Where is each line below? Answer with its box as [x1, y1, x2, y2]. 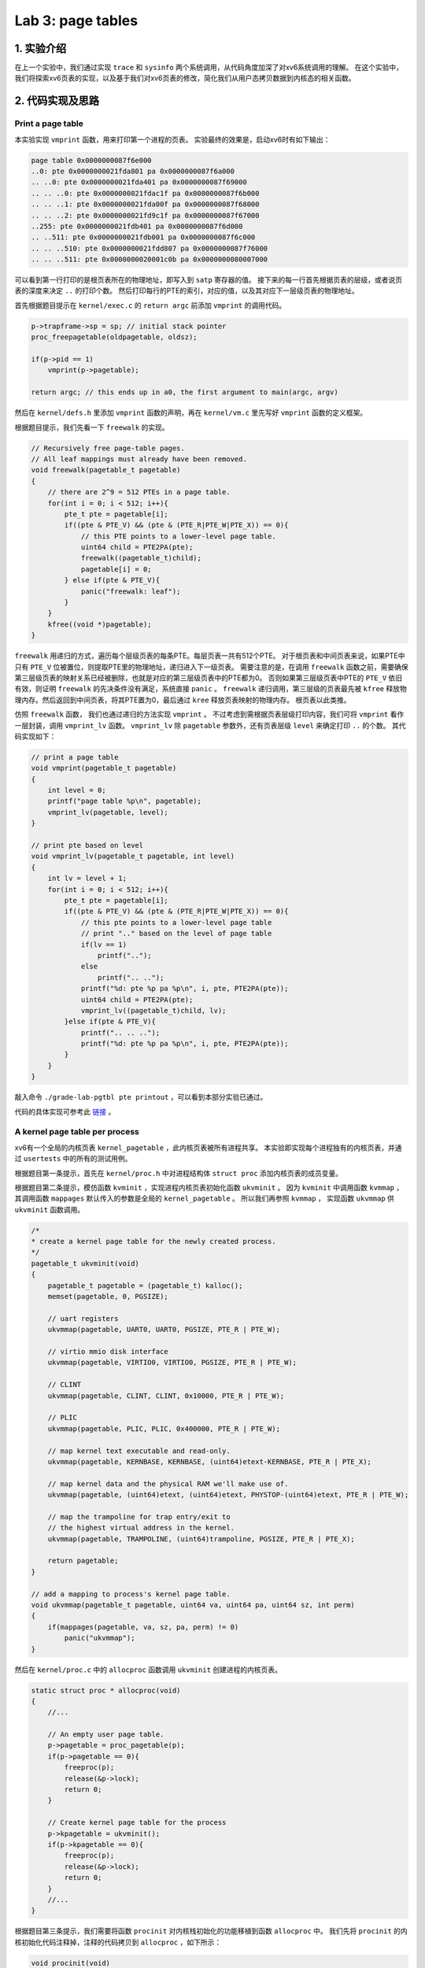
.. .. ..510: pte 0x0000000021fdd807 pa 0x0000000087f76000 [31, 244, 268, 253]
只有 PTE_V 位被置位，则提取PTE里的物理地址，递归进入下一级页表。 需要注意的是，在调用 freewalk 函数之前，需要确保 [14, 662, 408, 671]
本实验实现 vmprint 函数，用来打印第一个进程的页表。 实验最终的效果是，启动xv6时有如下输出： [14, 135, 331, 144]
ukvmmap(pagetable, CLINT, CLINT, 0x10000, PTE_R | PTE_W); [47, 1391, 285, 1400]
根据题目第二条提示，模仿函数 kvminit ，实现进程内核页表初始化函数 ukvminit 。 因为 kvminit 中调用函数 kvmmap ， [14, 1182, 404, 1192]
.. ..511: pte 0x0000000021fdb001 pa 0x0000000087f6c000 [31, 233, 256, 242]
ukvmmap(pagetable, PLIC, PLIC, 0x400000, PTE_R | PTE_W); [47, 1424, 281, 1433]
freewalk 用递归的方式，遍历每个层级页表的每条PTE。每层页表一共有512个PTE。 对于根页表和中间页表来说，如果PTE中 [14, 651, 405, 660]
